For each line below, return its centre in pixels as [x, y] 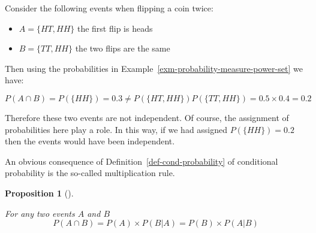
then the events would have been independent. [90, 141]
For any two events [40, 213]
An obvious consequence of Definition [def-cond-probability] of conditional [142, 161]
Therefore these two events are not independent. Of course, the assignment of [147, 117]
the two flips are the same [123, 48]
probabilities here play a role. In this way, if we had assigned [116, 129]
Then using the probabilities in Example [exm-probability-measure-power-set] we [154, 68]
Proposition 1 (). [39, 193]
